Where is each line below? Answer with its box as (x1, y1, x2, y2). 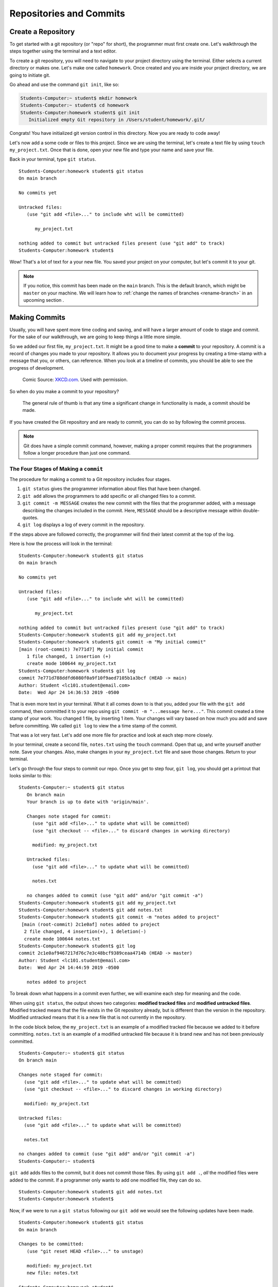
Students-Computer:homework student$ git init (20, 110, 140, 115)
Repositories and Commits (9, 8, 126, 19)
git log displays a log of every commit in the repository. (22, 521, 145, 528)
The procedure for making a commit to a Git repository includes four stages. (9, 476, 171, 482)
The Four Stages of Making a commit (9, 465, 103, 472)
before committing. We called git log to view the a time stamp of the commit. (9, 722, 178, 728)
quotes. (22, 515, 39, 521)
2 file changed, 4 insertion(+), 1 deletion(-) (24, 929, 147, 934)
